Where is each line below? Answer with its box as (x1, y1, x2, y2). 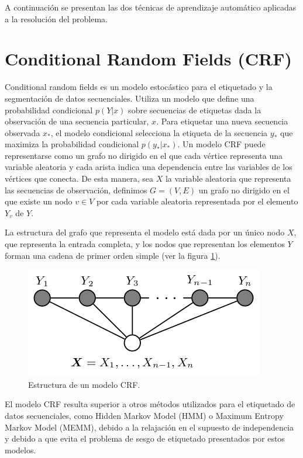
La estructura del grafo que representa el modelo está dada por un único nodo (5, 226, 285, 238)
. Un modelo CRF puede (177, 138, 266, 150)
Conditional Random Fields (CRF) (5, 47, 292, 71)
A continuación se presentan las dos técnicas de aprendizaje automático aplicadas (5, 1, 297, 13)
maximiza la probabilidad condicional (5, 138, 139, 150)
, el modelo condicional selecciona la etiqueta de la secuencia (50, 126, 268, 138)
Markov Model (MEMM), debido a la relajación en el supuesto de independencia (5, 421, 294, 433)
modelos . (5, 443, 36, 456)
